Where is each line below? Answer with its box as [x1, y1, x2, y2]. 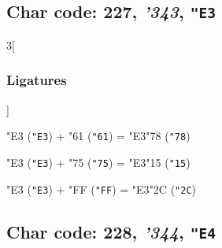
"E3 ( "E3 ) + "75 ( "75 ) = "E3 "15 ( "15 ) [6, 154, 191, 170]
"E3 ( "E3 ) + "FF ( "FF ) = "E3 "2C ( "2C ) [6, 180, 197, 197]
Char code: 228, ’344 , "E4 [6, 219, 216, 243]
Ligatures [6, 70, 67, 90]
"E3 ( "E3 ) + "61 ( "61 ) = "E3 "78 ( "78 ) [6, 128, 191, 144]
